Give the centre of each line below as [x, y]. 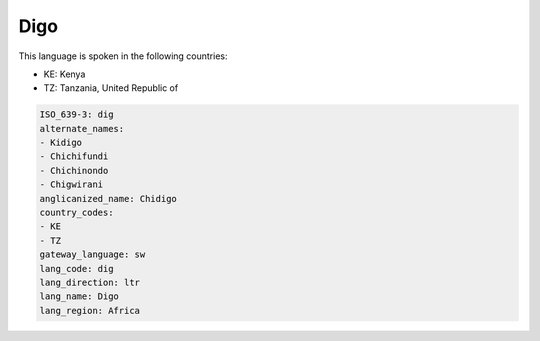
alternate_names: [82, 128]
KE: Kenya [64, 74]
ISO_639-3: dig [76, 114]
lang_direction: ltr [89, 282]
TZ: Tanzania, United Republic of [111, 88]
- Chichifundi [74, 156]
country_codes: [76, 213]
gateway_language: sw [92, 254]
